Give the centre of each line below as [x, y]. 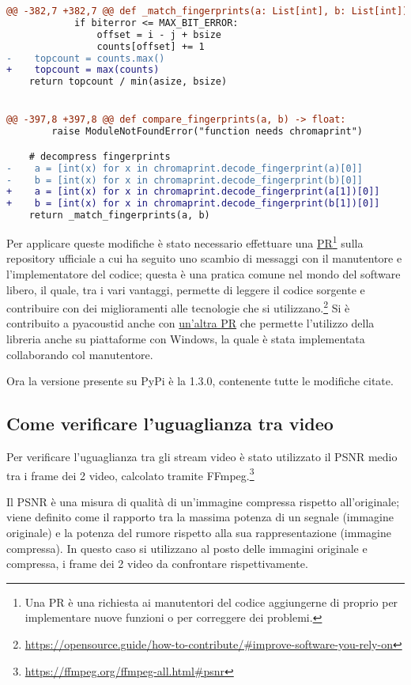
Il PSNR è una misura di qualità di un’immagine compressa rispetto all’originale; [203, 501]
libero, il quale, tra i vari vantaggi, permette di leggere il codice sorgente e [186, 289]
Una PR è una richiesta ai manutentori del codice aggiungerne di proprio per [211, 602]
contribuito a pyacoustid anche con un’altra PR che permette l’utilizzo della [190, 323]
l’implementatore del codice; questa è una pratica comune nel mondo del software [204, 273]
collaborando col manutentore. [80, 354]
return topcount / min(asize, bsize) [128, 82]
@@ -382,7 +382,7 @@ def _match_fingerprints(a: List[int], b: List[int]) [207, 11]
